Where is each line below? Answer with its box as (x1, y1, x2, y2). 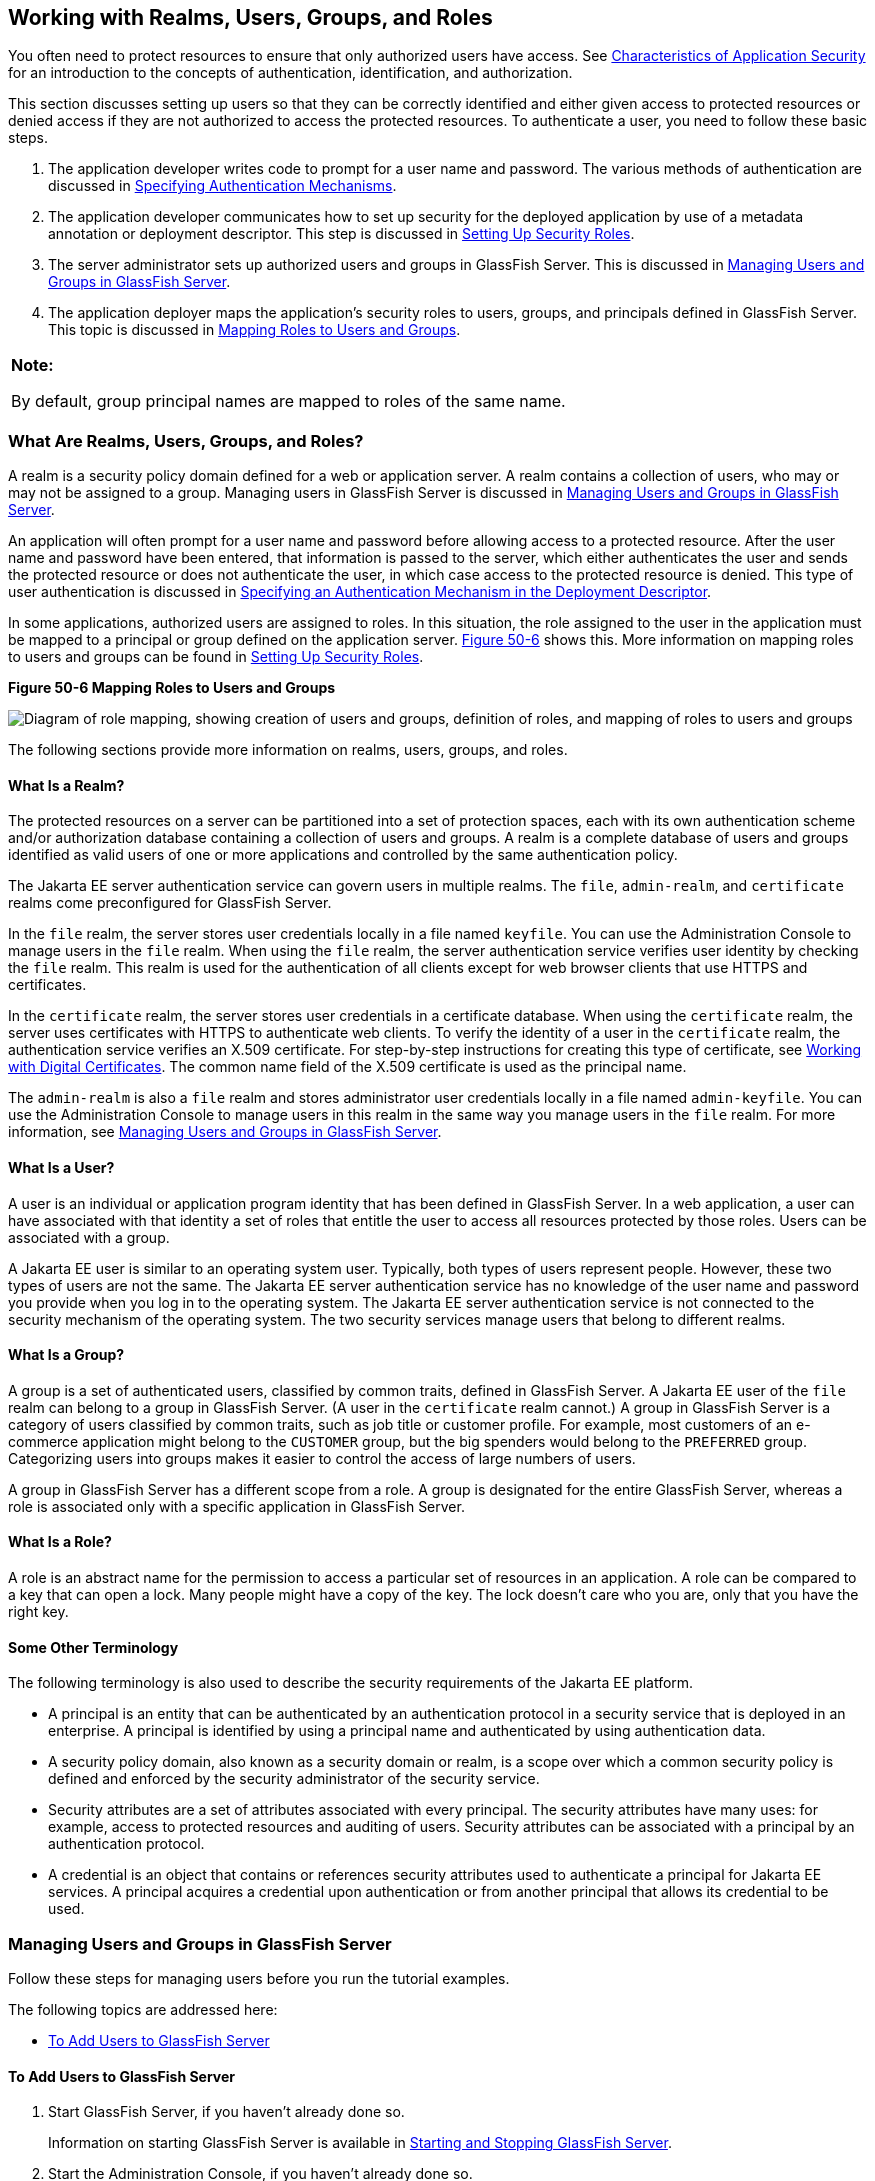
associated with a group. (8, 1228, 170, 1246)
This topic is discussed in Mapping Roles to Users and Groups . (48, 321, 461, 339)
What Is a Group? (8, 1346, 125, 1364)
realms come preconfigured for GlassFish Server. (8, 894, 332, 912)
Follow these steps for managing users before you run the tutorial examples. (8, 1970, 510, 1988)
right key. (8, 1603, 69, 1621)
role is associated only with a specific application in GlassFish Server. (8, 1497, 465, 1515)
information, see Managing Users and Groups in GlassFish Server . (8, 1123, 442, 1141)
